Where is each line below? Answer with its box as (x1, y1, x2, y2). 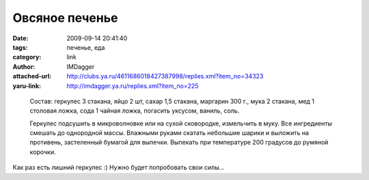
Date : (12, 34, 29, 42)
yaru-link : (12, 82, 41, 90)
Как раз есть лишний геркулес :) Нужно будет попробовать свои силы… (12, 164, 225, 172)
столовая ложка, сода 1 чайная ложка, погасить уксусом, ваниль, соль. (29, 106, 240, 115)
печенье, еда (66, 43, 105, 51)
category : (12, 53, 42, 61)
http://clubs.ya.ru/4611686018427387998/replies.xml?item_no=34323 (66, 72, 264, 80)
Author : (12, 62, 36, 71)
